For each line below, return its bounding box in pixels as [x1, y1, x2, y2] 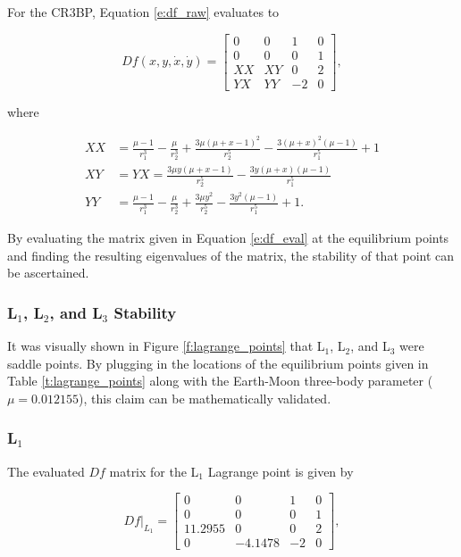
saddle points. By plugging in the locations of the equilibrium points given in [7, 353, 429, 372]
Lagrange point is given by [207, 461, 354, 480]
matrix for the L [109, 461, 199, 480]
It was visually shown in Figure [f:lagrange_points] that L [7, 337, 325, 355]
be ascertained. [7, 263, 89, 282]
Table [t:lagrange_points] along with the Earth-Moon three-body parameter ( [7, 371, 433, 390]
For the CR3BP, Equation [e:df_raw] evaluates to [7, 3, 280, 21]
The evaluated [7, 461, 85, 480]
